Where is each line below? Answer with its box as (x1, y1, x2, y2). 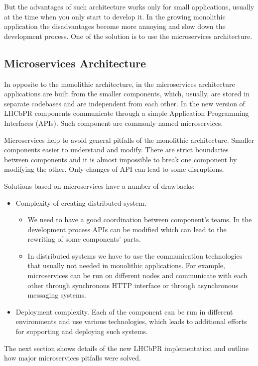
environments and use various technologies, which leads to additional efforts (15, 316, 247, 327)
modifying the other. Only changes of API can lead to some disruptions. (4, 164, 224, 174)
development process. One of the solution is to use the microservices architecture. (4, 30, 253, 41)
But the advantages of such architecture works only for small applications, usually (4, 1, 255, 11)
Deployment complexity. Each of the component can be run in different (15, 306, 233, 317)
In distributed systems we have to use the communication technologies (27, 250, 243, 261)
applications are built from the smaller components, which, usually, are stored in (4, 88, 250, 99)
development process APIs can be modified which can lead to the (27, 224, 227, 234)
